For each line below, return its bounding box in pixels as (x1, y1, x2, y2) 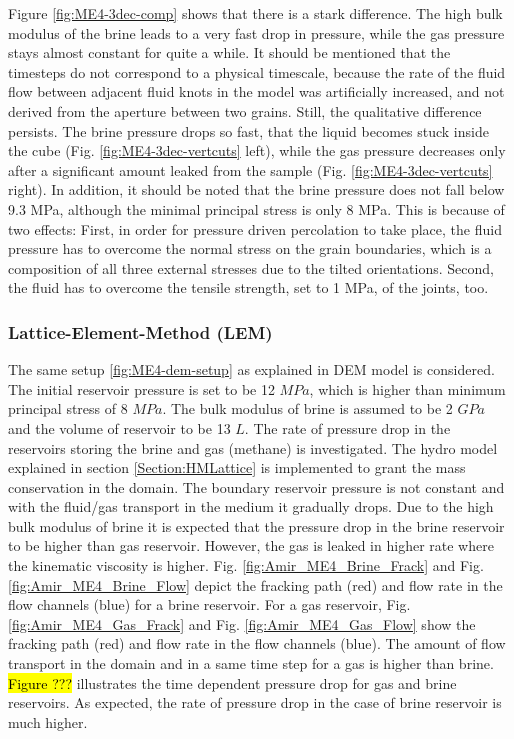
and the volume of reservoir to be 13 (8, 417, 231, 438)
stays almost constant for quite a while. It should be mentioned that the (8, 42, 451, 63)
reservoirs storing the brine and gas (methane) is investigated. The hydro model (8, 437, 498, 458)
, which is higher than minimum (309, 378, 506, 399)
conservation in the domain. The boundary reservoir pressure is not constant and (8, 476, 505, 497)
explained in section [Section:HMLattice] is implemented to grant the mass (8, 457, 466, 478)
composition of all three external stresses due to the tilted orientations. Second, (8, 257, 494, 278)
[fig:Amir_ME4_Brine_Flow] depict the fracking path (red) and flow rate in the (8, 574, 503, 595)
